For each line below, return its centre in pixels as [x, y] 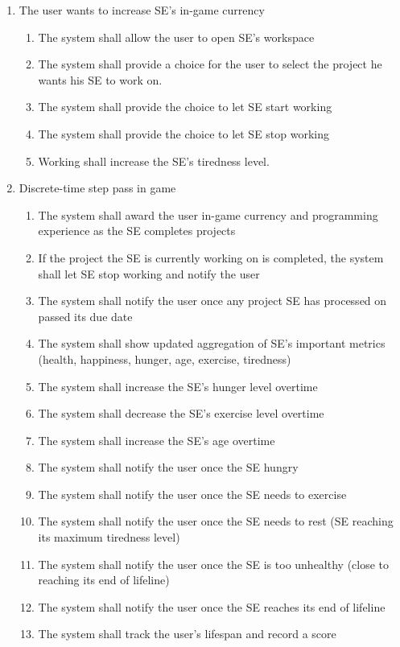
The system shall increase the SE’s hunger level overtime [178, 386]
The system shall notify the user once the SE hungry [168, 467]
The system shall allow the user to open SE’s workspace [176, 37]
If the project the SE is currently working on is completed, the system [211, 257]
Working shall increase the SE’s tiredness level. [154, 161]
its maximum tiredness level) [109, 537]
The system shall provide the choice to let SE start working [185, 107]
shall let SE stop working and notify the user [149, 273]
